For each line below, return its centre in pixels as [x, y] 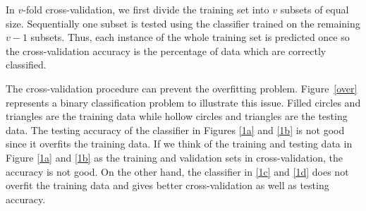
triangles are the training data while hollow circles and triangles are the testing [177, 116]
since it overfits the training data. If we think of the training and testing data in [179, 144]
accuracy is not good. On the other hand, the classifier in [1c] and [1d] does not [177, 171]
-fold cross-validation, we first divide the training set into [146, 9]
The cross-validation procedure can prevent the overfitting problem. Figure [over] [182, 88]
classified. [26, 65]
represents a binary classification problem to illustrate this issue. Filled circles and [183, 102]
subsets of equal [315, 9]
